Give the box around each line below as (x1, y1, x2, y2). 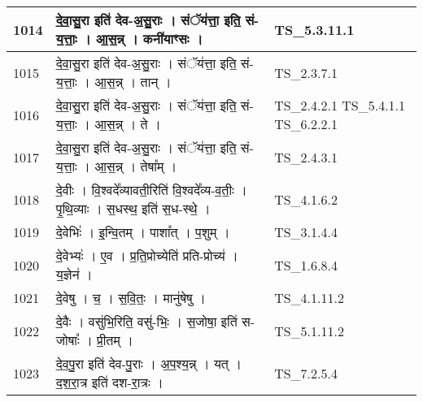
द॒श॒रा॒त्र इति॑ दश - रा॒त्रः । (55, 373, 164, 391)
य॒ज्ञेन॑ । (55, 265, 93, 283)
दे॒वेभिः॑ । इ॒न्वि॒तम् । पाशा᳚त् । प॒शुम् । (55, 223, 230, 241)
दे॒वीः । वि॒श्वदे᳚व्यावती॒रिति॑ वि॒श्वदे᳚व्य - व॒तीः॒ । (55, 180, 247, 199)
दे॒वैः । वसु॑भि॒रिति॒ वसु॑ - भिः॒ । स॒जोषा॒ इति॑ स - (55, 312, 255, 331)
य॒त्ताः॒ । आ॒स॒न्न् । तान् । (55, 72, 172, 91)
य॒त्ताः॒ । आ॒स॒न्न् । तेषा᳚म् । (55, 157, 177, 175)
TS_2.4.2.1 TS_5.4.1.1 (274, 96, 406, 115)
